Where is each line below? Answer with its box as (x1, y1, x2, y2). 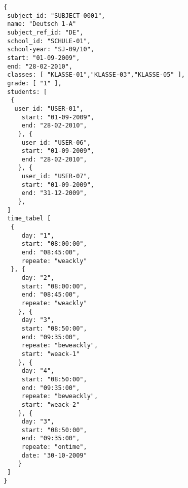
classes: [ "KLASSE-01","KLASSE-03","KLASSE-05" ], (7, 71, 185, 79)
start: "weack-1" (21, 350, 80, 357)
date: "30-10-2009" (21, 451, 87, 459)
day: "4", (21, 367, 55, 375)
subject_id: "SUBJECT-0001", (7, 12, 105, 19)
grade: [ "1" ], (7, 79, 62, 87)
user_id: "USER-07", (21, 173, 91, 180)
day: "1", (21, 232, 55, 239)
